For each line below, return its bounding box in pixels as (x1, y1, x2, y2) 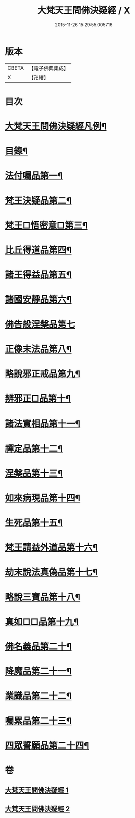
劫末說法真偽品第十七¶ (5, 567, 98, 578)
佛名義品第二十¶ (5, 641, 72, 652)
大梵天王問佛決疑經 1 (5, 786, 69, 795)
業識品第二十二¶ (5, 690, 72, 702)
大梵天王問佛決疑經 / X (37, 5, 131, 16)
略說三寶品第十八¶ (5, 591, 81, 603)
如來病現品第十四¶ (5, 492, 81, 504)
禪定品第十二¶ (5, 443, 63, 454)
